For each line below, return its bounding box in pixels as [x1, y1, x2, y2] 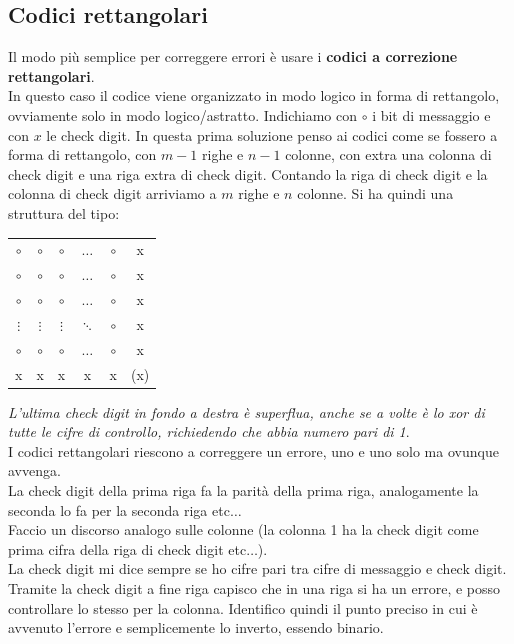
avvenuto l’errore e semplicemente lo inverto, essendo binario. [8, 617, 384, 638]
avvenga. [8, 460, 61, 481]
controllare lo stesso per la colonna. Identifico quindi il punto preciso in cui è [8, 597, 478, 618]
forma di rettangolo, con [8, 144, 157, 165]
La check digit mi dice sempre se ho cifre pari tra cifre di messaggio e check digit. [8, 558, 507, 579]
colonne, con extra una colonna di [285, 144, 492, 165]
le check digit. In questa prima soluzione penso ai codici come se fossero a [46, 124, 498, 145]
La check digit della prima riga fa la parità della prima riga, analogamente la [8, 479, 479, 500]
